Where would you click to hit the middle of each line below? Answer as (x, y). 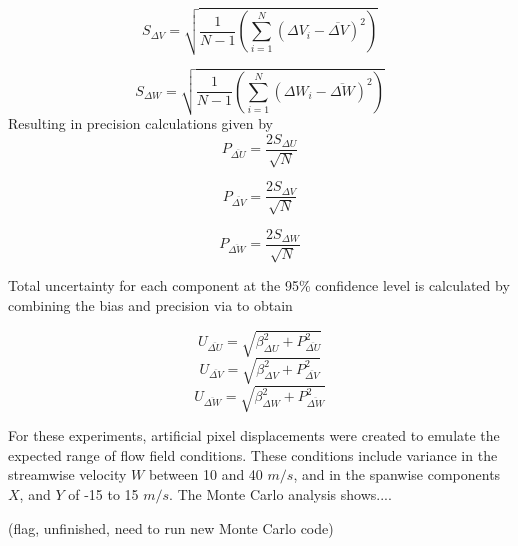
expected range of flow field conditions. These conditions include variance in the (253, 454)
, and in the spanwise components (397, 474)
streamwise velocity (67, 474)
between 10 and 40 (205, 474)
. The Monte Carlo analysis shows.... (280, 493)
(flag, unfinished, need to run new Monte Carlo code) (171, 527)
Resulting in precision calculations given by (140, 123)
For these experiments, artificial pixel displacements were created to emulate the (254, 435)
